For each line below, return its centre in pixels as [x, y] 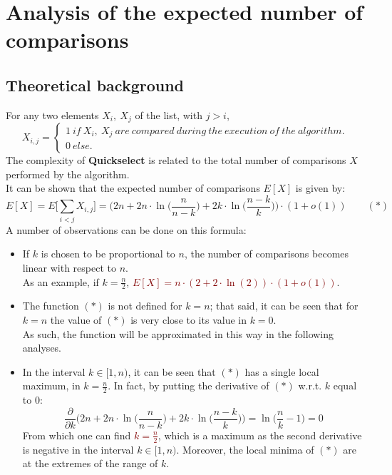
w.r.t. [310, 385]
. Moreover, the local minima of [245, 449]
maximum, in [51, 385]
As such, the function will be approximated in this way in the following [178, 333]
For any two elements [52, 114]
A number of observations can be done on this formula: [126, 229]
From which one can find [77, 435]
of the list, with [169, 114]
